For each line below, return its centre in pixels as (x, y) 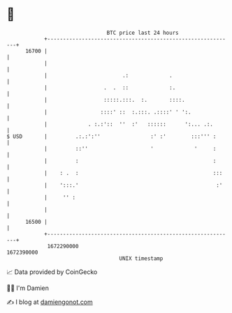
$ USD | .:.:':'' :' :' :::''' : (111, 136)
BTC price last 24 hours (143, 33)
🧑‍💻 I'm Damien (28, 288)
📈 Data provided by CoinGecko (52, 272)
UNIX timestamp (141, 258)
